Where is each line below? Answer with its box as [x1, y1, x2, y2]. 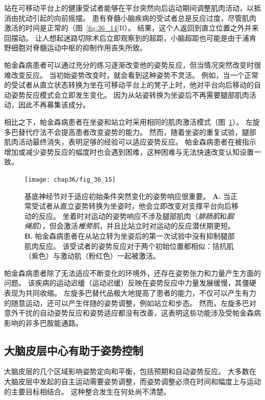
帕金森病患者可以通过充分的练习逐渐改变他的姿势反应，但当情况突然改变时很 [4, 59, 261, 70]
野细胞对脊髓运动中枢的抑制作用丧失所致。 [4, 42, 147, 53]
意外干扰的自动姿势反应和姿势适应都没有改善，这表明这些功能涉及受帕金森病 [4, 307, 261, 318]
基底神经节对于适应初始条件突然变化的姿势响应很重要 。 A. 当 [24, 190, 230, 201]
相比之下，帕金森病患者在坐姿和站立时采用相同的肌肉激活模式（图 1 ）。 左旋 [4, 116, 260, 127]
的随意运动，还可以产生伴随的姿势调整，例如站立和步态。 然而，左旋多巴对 [4, 297, 256, 308]
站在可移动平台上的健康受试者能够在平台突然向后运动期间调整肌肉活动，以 [4, 3, 254, 13]
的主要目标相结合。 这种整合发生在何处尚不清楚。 [4, 386, 171, 396]
